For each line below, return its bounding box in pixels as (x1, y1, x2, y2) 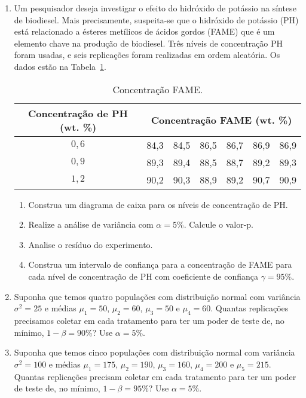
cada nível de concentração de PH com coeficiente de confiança (28, 270, 258, 282)
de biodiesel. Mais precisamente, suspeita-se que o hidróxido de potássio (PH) (14, 13, 299, 26)
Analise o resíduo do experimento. (28, 238, 153, 250)
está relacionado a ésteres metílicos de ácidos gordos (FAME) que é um (14, 25, 275, 38)
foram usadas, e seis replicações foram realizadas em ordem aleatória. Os (14, 48, 280, 61)
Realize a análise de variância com (28, 218, 154, 231)
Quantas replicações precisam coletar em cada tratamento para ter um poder (14, 370, 296, 382)
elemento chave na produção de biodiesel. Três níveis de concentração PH (14, 36, 283, 49)
